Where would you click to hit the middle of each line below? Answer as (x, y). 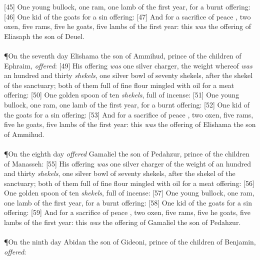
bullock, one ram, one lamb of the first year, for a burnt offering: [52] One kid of (127, 104)
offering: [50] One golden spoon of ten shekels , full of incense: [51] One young (122, 95)
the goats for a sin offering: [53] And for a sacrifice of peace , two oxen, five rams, (129, 114)
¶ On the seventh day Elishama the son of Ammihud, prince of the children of (123, 55)
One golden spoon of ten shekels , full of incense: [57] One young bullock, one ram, (129, 193)
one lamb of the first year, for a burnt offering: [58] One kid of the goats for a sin (128, 202)
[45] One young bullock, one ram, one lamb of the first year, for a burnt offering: (127, 6)
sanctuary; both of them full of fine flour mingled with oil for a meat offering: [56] (129, 183)
